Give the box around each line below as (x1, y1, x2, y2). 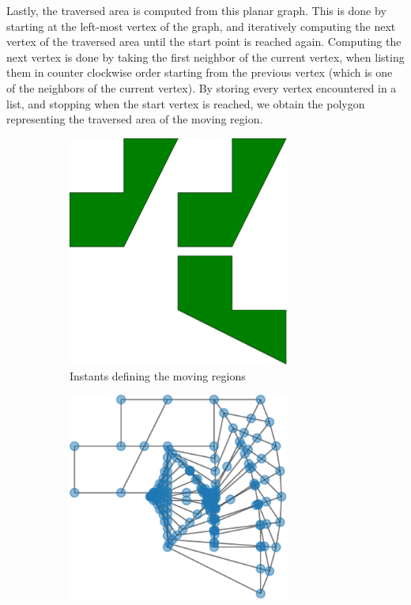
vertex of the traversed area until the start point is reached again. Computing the (6, 33, 402, 50)
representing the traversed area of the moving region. (6, 111, 263, 127)
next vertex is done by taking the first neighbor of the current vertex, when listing (6, 48, 405, 65)
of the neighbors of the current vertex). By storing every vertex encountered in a (6, 79, 397, 96)
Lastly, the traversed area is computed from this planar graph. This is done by (6, 2, 386, 18)
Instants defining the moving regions (70, 367, 246, 384)
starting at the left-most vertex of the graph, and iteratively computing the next (6, 17, 396, 34)
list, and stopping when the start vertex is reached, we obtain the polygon (6, 95, 365, 112)
